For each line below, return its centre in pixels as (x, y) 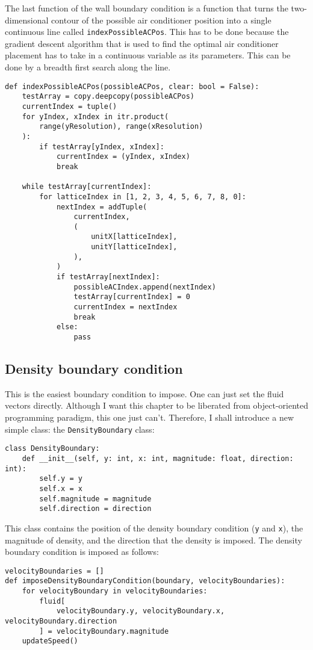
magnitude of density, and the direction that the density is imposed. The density (153, 540)
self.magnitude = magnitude (95, 499)
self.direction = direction (95, 509)
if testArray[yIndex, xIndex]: (102, 147)
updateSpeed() (50, 641)
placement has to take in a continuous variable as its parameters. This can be (148, 55)
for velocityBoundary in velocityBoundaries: (115, 591)
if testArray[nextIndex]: (108, 277)
